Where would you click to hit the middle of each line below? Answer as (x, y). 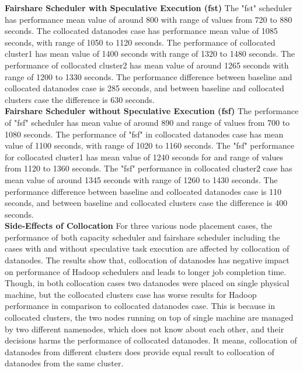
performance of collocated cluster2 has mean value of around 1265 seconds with (147, 65)
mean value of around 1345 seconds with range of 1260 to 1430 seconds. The (141, 179)
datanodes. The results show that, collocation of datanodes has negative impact (147, 260)
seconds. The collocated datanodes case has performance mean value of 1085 (141, 31)
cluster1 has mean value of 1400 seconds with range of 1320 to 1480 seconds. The (150, 54)
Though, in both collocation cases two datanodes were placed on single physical (147, 283)
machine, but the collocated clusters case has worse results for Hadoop (131, 294)
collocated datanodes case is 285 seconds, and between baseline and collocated (144, 88)
